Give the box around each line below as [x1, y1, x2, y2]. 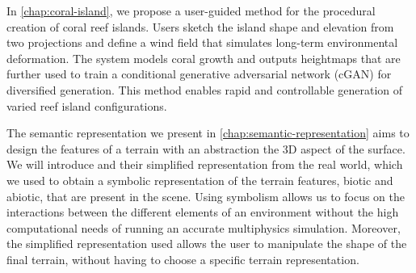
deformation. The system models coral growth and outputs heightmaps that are [6, 49, 401, 66]
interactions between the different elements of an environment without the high [6, 204, 399, 220]
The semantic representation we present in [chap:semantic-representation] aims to [6, 124, 410, 141]
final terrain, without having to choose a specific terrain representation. [6, 250, 359, 267]
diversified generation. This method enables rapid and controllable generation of [6, 81, 403, 98]
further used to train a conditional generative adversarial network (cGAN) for [6, 65, 392, 82]
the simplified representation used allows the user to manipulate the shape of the [6, 235, 407, 252]
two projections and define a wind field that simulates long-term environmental [6, 34, 398, 51]
